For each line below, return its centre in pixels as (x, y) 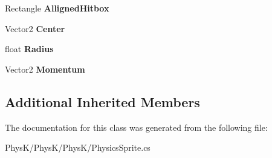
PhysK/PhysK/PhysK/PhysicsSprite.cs (78, 147)
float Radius (29, 49)
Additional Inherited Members (102, 101)
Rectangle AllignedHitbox (57, 8)
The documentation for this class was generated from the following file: (136, 127)
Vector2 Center (35, 28)
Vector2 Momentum (45, 69)
